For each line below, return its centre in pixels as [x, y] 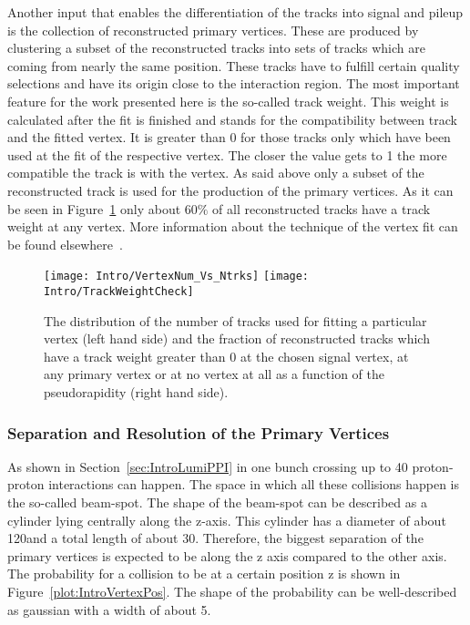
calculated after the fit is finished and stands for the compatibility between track [232, 119]
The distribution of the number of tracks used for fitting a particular [235, 320]
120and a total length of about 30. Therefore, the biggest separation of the [215, 538]
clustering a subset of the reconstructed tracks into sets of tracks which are [216, 48]
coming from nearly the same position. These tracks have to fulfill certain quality [234, 65]
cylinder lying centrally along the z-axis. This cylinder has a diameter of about [227, 520]
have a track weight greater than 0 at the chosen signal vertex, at [226, 356]
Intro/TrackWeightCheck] [119, 291]
